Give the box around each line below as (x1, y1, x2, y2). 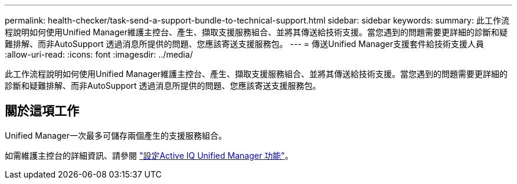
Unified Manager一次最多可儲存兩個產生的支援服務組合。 (5, 130, 227, 140)
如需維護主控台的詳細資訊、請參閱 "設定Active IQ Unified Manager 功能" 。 (5, 150, 293, 160)
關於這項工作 (5, 103, 79, 119)
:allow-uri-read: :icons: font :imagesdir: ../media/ (5, 49, 193, 59)
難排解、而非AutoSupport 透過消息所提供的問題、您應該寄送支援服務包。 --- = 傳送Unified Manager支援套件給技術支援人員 (5, 39, 484, 49)
